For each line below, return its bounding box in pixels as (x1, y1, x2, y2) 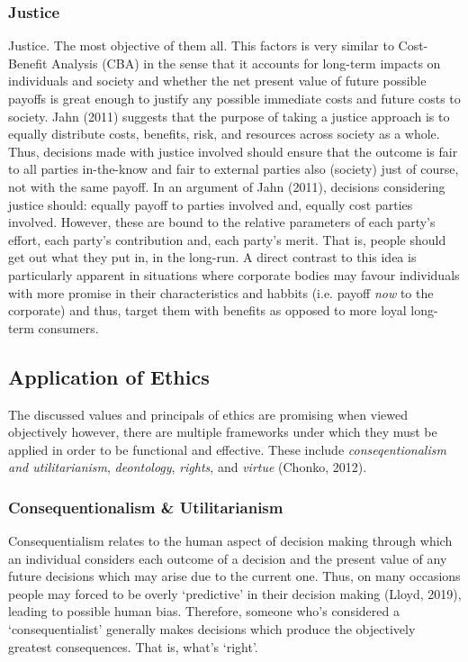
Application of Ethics (8, 362, 210, 390)
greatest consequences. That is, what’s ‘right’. (8, 637, 258, 656)
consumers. (38, 318, 99, 337)
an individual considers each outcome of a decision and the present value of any (8, 549, 447, 567)
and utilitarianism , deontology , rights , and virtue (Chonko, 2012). (8, 458, 367, 476)
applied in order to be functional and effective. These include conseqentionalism (8, 440, 446, 458)
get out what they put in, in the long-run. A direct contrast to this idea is (8, 248, 417, 267)
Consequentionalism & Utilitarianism (8, 495, 283, 518)
